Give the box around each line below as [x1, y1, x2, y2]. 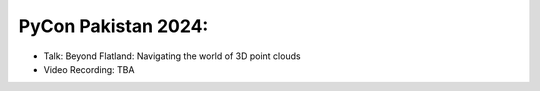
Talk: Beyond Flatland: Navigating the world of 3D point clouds [43, 50, 301, 62]
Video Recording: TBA [43, 63, 135, 75]
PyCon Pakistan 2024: [18, 15, 209, 37]
